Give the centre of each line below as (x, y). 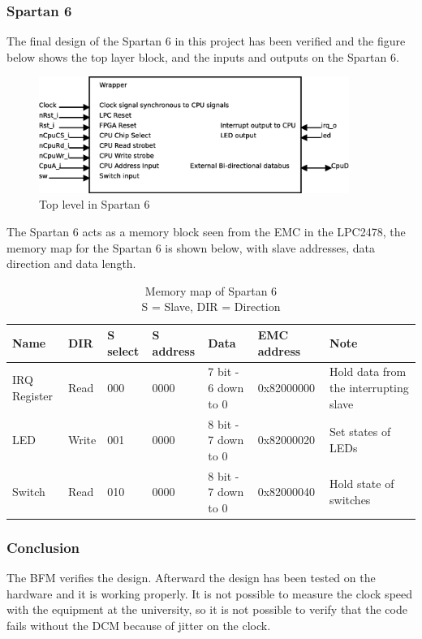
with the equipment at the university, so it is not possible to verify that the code (207, 609)
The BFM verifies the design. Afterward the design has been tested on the (191, 578)
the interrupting (369, 388)
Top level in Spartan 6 (95, 204)
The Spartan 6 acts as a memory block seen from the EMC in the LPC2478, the (206, 232)
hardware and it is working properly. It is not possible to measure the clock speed (210, 593)
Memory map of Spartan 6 (211, 290)
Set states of (360, 432)
